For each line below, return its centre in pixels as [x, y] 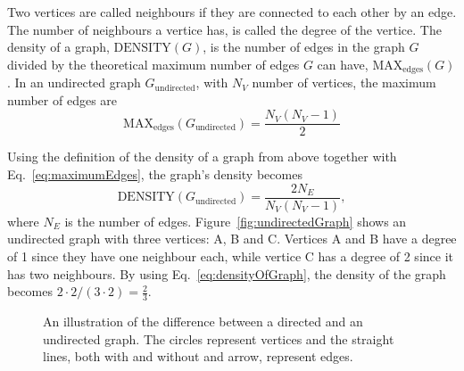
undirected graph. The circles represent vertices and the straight [219, 338]
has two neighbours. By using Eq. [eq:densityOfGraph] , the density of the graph [227, 273]
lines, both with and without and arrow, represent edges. [198, 356]
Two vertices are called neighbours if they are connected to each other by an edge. [232, 12]
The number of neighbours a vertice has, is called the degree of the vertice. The [224, 29]
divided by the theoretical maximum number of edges [153, 64]
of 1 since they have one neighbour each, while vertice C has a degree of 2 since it [230, 256]
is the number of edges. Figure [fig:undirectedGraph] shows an [236, 221]
